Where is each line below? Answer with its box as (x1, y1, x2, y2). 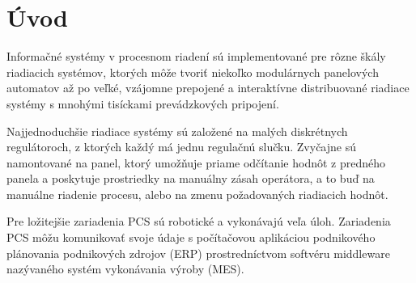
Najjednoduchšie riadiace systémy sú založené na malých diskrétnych (6, 122, 348, 139)
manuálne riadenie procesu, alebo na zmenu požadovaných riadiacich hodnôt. (6, 185, 388, 202)
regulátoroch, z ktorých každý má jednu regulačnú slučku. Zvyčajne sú (6, 138, 356, 155)
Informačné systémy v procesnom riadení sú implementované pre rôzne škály (6, 48, 386, 65)
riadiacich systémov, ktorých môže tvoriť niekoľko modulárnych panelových (6, 63, 379, 80)
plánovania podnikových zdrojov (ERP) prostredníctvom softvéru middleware (6, 244, 390, 261)
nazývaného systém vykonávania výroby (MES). (6, 260, 244, 277)
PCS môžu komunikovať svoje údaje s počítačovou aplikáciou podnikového (6, 229, 376, 246)
